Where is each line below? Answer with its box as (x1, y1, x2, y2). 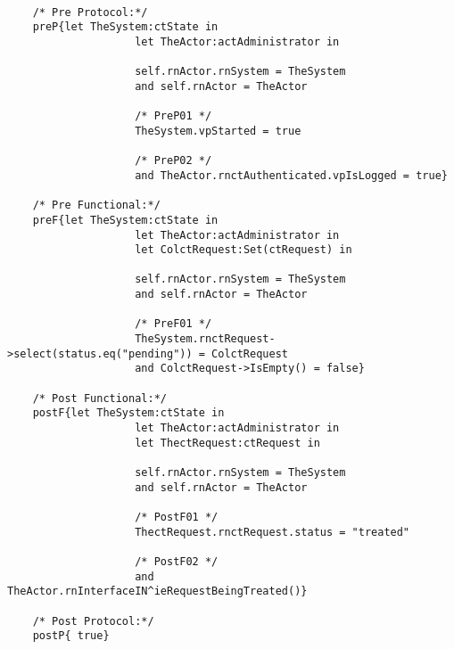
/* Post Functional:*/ (32, 391, 167, 405)
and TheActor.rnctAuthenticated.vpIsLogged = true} (135, 168, 448, 182)
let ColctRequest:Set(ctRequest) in (135, 243, 352, 257)
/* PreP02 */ (135, 154, 212, 168)
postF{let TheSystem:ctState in (32, 407, 225, 420)
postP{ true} (32, 629, 110, 643)
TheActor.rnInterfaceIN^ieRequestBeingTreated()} (7, 585, 308, 598)
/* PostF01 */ (135, 510, 219, 523)
